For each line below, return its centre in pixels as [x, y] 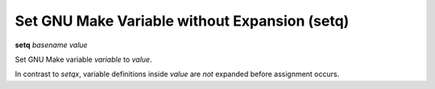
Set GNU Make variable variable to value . [83, 59]
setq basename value [51, 45]
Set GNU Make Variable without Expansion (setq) [182, 21]
